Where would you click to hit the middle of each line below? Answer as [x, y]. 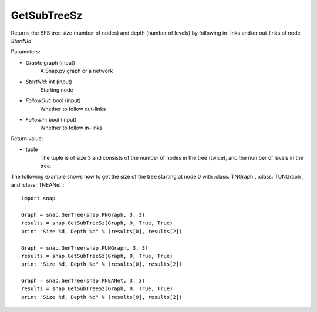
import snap [38, 199]
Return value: [27, 139]
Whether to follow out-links [73, 109]
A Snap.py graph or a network [77, 71]
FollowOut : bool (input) [53, 100]
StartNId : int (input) [49, 82]
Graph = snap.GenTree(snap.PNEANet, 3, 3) [83, 281]
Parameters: [26, 52]
